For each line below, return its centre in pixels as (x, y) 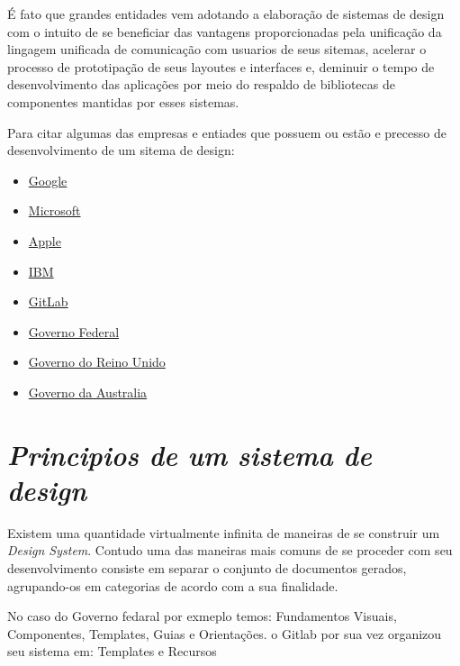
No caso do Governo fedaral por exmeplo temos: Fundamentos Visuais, (202, 616)
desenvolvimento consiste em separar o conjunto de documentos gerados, (207, 568)
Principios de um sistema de (189, 454)
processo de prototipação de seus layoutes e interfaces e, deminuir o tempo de (221, 66)
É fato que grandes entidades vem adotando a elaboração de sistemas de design (226, 14)
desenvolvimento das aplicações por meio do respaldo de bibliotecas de (201, 84)
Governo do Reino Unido (97, 362)
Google (48, 180)
